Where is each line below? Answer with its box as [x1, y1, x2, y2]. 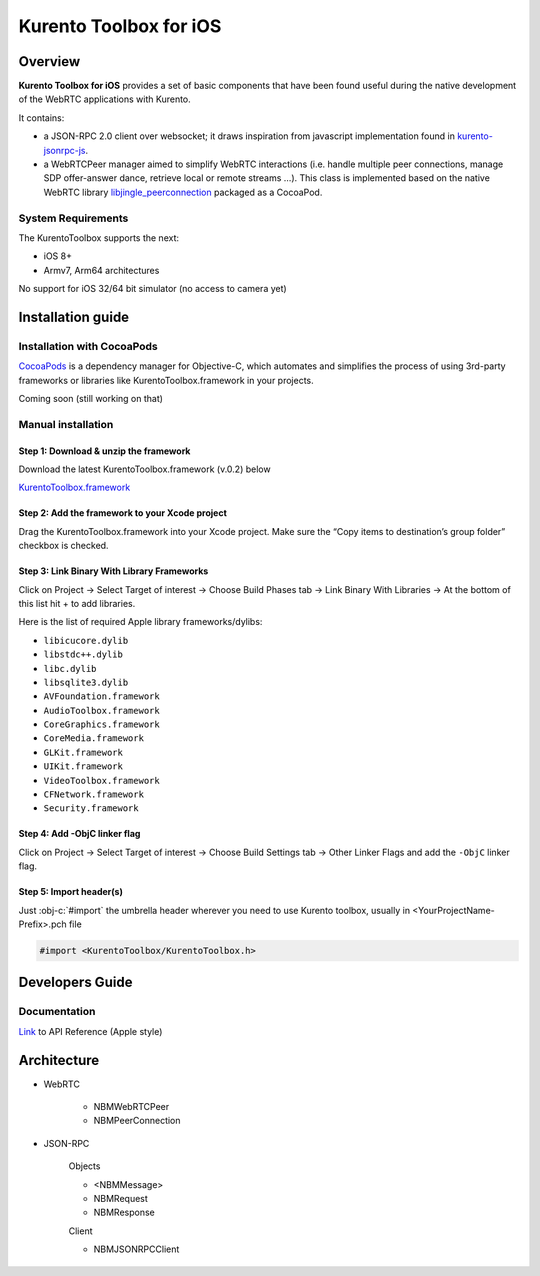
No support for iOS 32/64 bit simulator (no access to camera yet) [18, 283, 287, 295]
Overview [18, 53, 81, 70]
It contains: [18, 111, 65, 124]
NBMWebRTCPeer [93, 1101, 170, 1113]
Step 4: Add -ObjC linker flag [18, 828, 141, 840]
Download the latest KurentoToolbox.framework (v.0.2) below [18, 463, 271, 475]
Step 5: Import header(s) [18, 886, 124, 898]
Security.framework [43, 803, 139, 814]
